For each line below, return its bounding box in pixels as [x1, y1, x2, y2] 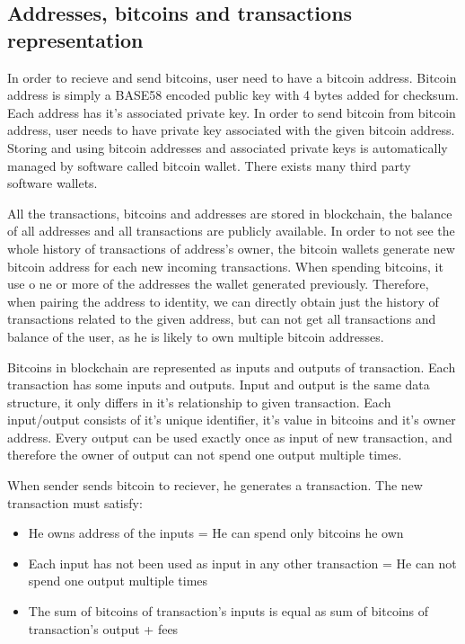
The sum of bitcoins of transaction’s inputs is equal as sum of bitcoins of [28, 602, 429, 621]
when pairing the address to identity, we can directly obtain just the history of [7, 291, 439, 310]
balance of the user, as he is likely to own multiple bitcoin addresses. [7, 326, 384, 345]
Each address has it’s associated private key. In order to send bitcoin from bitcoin [7, 103, 456, 121]
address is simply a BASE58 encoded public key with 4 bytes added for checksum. [7, 85, 459, 104]
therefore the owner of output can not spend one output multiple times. [7, 445, 402, 464]
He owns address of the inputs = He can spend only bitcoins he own [28, 523, 404, 542]
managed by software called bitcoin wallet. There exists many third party [7, 156, 411, 174]
